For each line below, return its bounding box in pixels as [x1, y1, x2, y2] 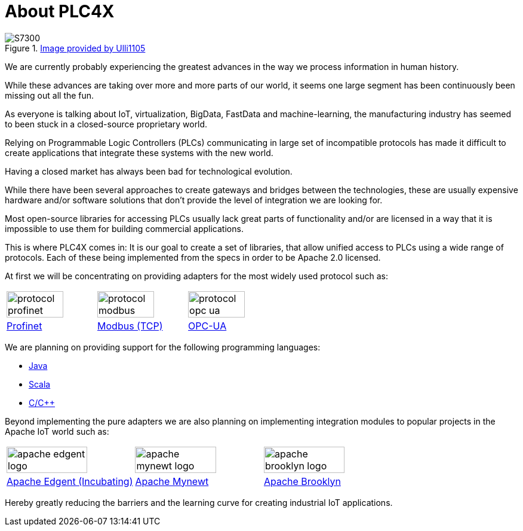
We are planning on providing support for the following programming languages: [5, 341, 321, 352]
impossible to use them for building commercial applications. [5, 223, 244, 234]
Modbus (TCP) [97, 319, 163, 332]
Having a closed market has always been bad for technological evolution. [5, 166, 293, 176]
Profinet [7, 319, 42, 332]
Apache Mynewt [135, 475, 209, 487]
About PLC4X [5, 1, 115, 22]
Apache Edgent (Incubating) [7, 475, 133, 487]
